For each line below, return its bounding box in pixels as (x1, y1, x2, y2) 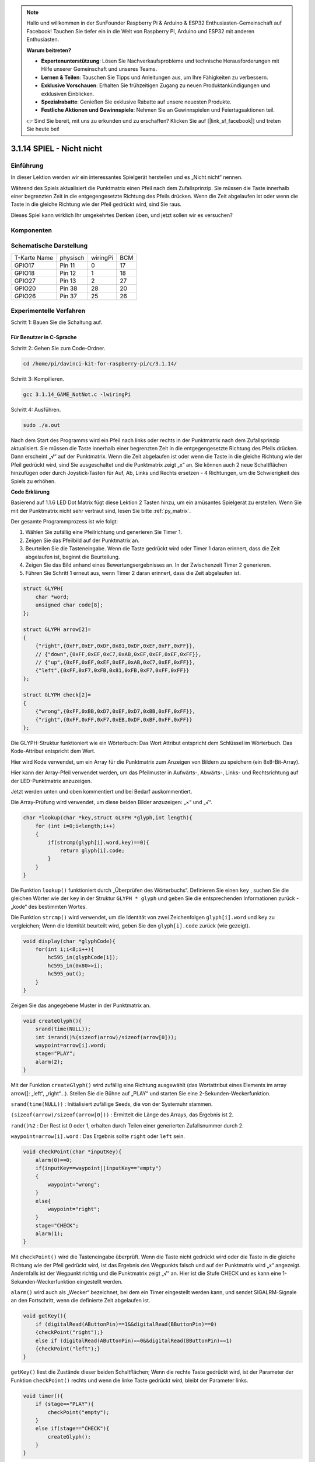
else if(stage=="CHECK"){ (35, 1425, 110, 1432)
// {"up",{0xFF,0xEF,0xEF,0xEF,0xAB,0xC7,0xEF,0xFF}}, (35, 658, 195, 666)
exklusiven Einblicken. (41, 90, 94, 97)
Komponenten (10, 226, 52, 234)
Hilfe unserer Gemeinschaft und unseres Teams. (41, 65, 157, 73)
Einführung (10, 161, 44, 170)
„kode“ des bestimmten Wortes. (10, 903, 87, 910)
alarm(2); (35, 1058, 64, 1065)
